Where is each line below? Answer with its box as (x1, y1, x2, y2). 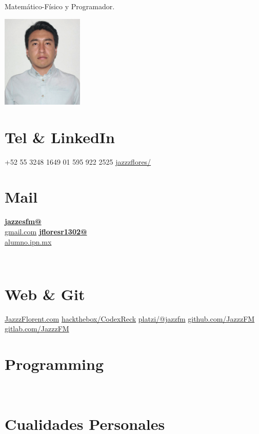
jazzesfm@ (5, 216, 42, 227)
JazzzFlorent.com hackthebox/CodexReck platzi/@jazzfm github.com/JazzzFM (5, 313, 255, 324)
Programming (5, 353, 104, 374)
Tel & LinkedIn (5, 126, 115, 147)
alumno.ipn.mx (5, 236, 52, 247)
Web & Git (5, 283, 85, 304)
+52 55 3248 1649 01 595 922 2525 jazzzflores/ (5, 156, 151, 167)
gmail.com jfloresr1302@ (5, 226, 87, 236)
